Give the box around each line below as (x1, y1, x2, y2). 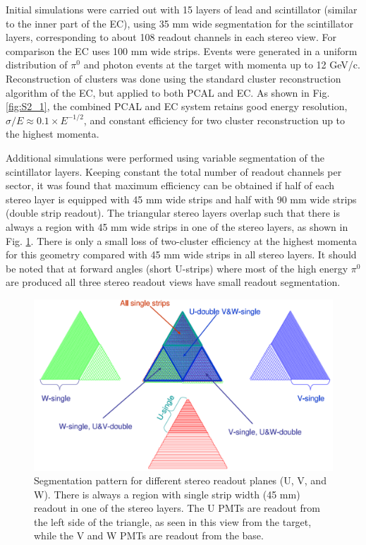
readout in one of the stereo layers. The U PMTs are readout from (34, 501, 320, 515)
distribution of (6, 57, 68, 72)
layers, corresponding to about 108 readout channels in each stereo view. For (6, 30, 336, 44)
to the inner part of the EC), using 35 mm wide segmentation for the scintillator (6, 16, 353, 30)
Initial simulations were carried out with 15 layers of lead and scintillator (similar (6, 2, 358, 16)
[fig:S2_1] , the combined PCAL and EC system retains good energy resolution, (6, 99, 348, 114)
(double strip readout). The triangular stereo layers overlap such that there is (6, 205, 340, 220)
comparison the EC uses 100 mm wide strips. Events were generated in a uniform (6, 43, 358, 58)
